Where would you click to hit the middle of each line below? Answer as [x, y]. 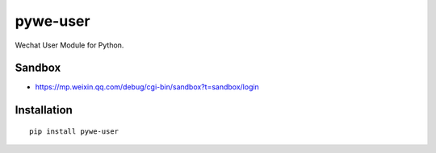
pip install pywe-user [74, 131]
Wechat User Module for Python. [69, 45]
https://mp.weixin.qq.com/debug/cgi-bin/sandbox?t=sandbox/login [147, 87]
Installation [44, 110]
